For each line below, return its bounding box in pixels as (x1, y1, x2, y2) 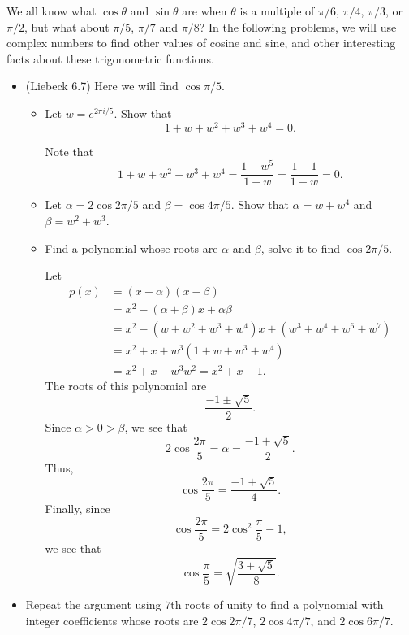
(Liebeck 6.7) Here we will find (25, 77, 179, 94)
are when (182, 2, 227, 19)
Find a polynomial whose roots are (45, 239, 218, 256)
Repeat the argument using (25, 596, 161, 613)
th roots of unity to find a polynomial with (170, 596, 384, 613)
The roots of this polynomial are (45, 377, 207, 394)
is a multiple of (239, 2, 315, 19)
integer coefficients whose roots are (25, 611, 199, 628)
